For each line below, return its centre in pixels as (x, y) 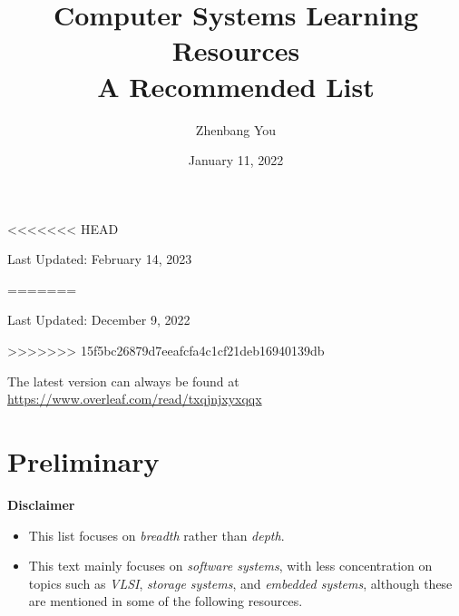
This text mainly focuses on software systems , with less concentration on (230, 566)
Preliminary (83, 461)
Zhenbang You (236, 129)
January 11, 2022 (236, 160)
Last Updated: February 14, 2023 (100, 259)
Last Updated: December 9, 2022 (99, 320)
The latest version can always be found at (123, 381)
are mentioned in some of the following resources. (166, 601)
